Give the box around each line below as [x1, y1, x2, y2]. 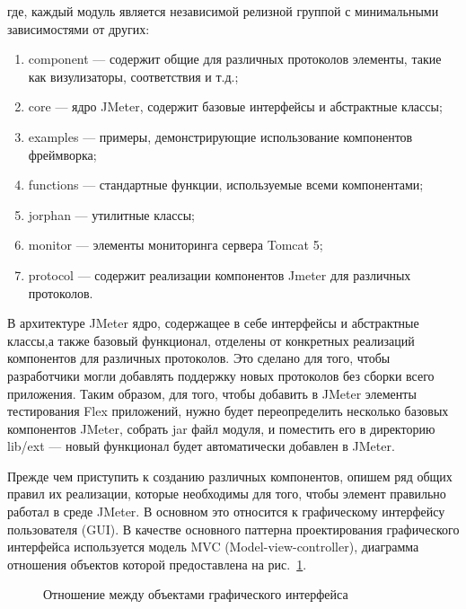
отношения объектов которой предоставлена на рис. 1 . [7, 554, 307, 573]
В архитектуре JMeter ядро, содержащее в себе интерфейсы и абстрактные [7, 313, 419, 332]
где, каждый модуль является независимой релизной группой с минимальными [7, 2, 439, 20]
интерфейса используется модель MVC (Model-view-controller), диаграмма [7, 537, 419, 556]
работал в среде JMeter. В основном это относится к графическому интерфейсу [7, 502, 445, 521]
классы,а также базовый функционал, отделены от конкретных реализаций [7, 331, 415, 349]
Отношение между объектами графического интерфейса [43, 585, 348, 604]
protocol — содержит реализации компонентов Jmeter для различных [28, 265, 411, 284]
